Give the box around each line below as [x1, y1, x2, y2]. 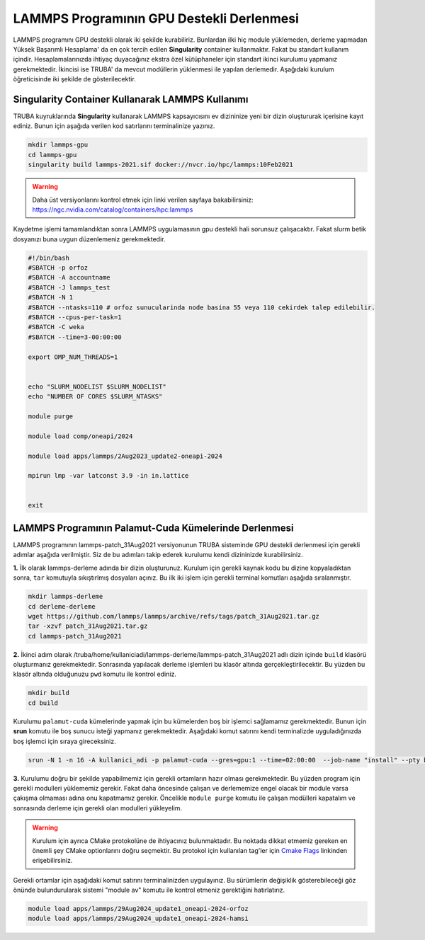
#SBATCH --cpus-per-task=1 [28, 314, 122, 321]
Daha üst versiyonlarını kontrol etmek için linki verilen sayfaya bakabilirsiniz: [32, 195, 254, 204]
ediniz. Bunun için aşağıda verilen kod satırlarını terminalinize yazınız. [13, 122, 215, 130]
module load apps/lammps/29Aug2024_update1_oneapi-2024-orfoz [28, 905, 249, 913]
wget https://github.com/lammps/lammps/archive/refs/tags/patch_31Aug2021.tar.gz [28, 612, 320, 620]
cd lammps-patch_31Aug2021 [28, 632, 122, 640]
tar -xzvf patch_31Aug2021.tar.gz [28, 622, 148, 630]
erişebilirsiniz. [32, 856, 73, 865]
